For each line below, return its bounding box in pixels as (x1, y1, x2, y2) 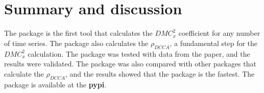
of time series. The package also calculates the (4, 37, 149, 48)
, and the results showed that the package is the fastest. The (65, 68, 255, 79)
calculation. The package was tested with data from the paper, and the (28, 48, 250, 59)
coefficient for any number (178, 28, 260, 38)
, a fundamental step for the (170, 37, 258, 48)
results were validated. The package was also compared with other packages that (4, 58, 256, 69)
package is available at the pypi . (4, 79, 107, 89)
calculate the (4, 68, 44, 79)
